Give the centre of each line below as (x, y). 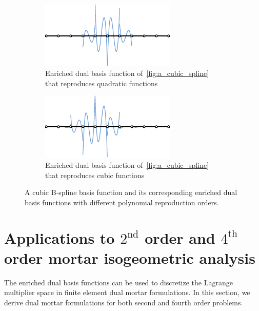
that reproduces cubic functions (95, 175)
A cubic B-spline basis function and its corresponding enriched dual (131, 192)
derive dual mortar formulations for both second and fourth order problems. (124, 302)
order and (180, 237)
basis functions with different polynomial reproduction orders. (122, 202)
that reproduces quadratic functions (102, 83)
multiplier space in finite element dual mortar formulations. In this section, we (127, 292)
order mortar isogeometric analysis (130, 257)
